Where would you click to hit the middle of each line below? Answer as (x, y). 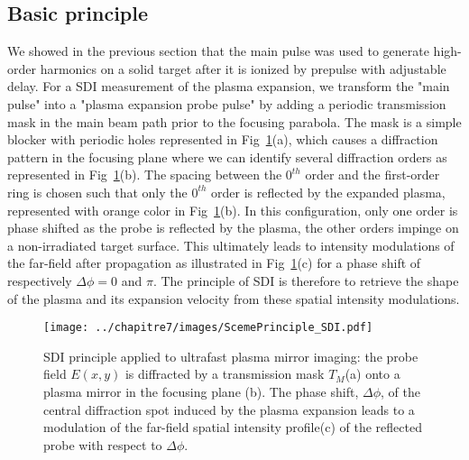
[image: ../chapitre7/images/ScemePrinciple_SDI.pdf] (208, 328)
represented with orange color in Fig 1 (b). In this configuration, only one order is (233, 210)
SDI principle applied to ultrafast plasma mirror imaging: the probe (231, 356)
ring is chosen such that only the (97, 192)
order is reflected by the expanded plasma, (328, 192)
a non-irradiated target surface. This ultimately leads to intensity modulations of (231, 245)
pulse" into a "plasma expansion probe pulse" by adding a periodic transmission (227, 103)
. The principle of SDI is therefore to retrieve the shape (306, 280)
